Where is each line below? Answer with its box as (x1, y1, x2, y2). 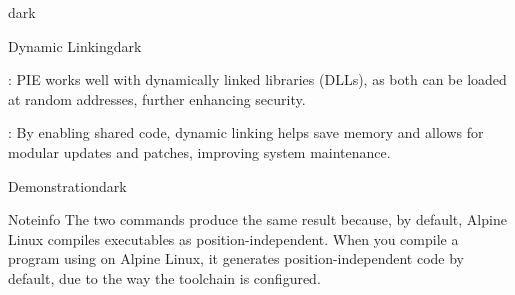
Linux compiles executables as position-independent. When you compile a (8, 228, 459, 249)
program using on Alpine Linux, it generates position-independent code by (8, 248, 464, 269)
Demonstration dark (8, 175, 127, 196)
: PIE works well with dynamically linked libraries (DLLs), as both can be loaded (8, 69, 507, 90)
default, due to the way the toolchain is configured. (8, 267, 321, 288)
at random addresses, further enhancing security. (8, 88, 306, 109)
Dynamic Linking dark (8, 35, 142, 56)
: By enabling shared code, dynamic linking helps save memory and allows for (8, 122, 484, 143)
